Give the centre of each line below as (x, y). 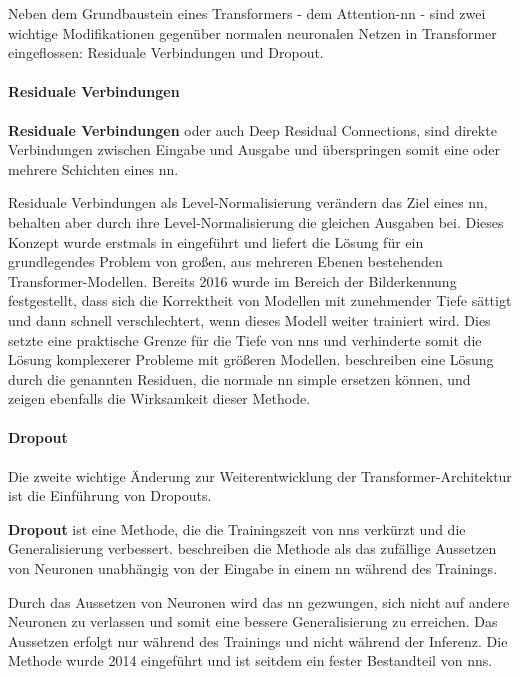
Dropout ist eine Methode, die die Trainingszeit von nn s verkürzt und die (237, 528)
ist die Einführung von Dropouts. (110, 495)
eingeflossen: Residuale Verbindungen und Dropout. (166, 52)
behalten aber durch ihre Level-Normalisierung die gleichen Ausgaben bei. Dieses (256, 221)
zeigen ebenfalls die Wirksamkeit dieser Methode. (159, 398)
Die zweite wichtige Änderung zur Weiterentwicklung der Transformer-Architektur (260, 475)
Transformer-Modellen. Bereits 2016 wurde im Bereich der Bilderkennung (232, 280)
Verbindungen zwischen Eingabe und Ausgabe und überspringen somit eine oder (254, 149)
